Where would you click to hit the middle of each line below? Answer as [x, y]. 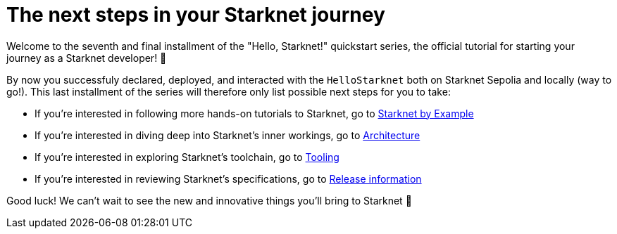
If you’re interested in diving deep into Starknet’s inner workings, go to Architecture [228, 135]
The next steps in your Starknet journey [196, 15]
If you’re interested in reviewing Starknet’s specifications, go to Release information [228, 178]
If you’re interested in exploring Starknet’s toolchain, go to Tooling [187, 157]
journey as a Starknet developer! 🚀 [87, 58]
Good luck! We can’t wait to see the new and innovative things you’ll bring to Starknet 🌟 [209, 200]
